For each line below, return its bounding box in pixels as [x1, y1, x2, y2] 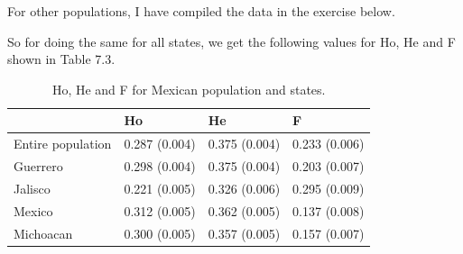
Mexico [14, 201, 53, 220]
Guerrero [14, 157, 63, 176]
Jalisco [14, 178, 51, 197]
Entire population [14, 134, 112, 153]
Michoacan [14, 223, 73, 242]
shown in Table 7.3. [7, 50, 116, 68]
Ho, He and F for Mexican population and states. [51, 79, 326, 98]
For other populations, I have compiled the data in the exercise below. [7, 2, 395, 20]
